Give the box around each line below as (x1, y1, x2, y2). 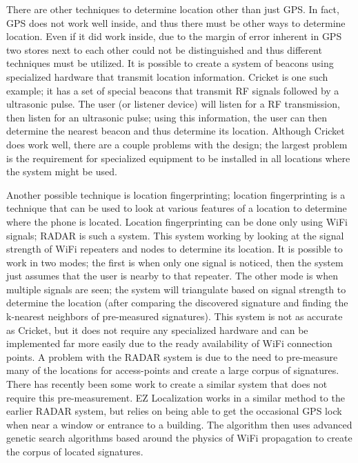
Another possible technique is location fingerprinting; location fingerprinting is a (6, 187, 346, 201)
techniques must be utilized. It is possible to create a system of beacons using (6, 56, 334, 70)
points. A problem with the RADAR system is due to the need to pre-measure (6, 349, 338, 364)
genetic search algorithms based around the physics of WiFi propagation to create (6, 431, 352, 445)
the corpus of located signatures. (6, 444, 143, 458)
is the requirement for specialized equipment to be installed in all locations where (6, 150, 350, 165)
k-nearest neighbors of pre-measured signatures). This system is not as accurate (6, 309, 343, 324)
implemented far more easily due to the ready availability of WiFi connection (6, 336, 332, 351)
